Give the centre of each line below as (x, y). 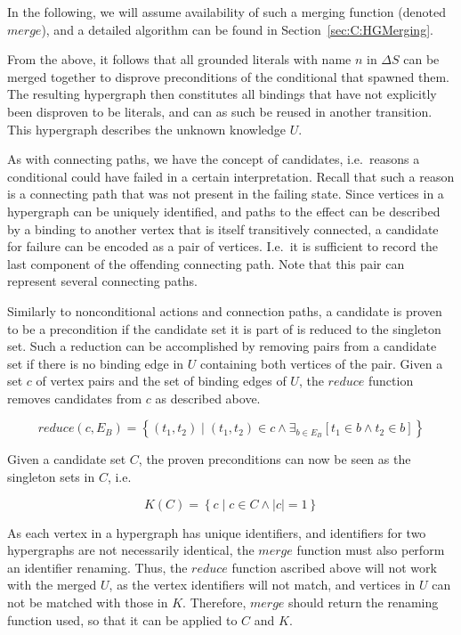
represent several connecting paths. (102, 281)
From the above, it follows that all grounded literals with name (179, 59)
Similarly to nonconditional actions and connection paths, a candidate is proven (225, 310)
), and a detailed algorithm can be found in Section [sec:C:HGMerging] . (237, 29)
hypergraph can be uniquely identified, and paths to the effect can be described (224, 211)
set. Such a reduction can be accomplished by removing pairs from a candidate (222, 346)
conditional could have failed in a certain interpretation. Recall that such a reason (231, 176)
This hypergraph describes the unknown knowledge (147, 129)
